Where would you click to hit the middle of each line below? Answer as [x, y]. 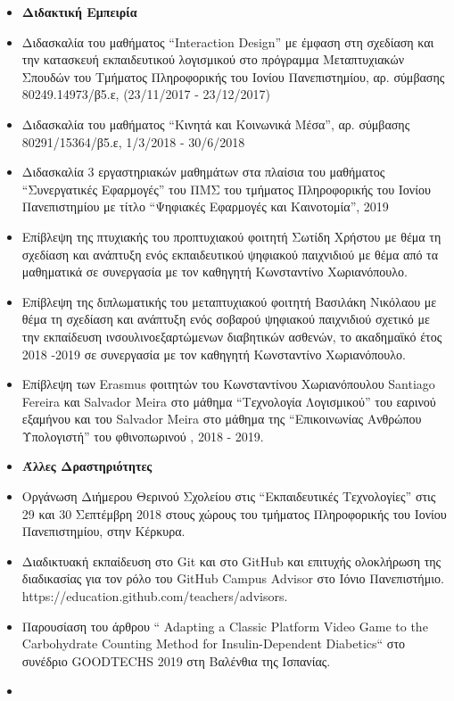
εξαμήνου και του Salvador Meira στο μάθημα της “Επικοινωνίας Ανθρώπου [222, 419]
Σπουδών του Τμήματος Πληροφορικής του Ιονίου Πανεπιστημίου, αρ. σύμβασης [233, 76]
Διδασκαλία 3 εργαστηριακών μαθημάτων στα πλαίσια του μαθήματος [203, 172]
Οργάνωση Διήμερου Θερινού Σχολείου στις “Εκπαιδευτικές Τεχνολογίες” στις [229, 496]
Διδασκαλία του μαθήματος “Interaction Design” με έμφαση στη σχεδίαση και [228, 41]
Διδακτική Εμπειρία [79, 12]
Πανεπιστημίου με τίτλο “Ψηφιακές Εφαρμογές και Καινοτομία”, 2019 [205, 206]
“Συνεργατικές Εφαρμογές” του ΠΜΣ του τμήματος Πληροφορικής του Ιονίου [226, 189]
